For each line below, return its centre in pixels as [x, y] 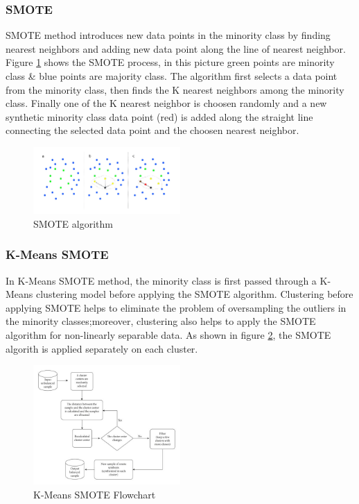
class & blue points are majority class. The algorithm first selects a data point [172, 76]
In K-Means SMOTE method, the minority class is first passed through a [161, 280]
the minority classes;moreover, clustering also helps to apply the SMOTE [161, 321]
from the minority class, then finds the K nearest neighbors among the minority [175, 89]
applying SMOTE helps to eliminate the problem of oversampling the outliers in [176, 307]
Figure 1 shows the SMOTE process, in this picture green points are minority [170, 62]
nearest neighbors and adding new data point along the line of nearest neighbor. [176, 48]
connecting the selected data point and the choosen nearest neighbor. [152, 130]
